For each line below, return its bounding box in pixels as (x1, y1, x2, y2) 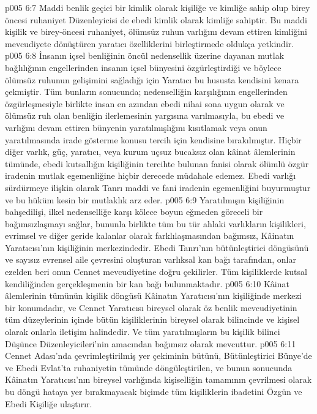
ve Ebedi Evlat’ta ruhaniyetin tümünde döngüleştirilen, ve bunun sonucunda (5, 361, 293, 374)
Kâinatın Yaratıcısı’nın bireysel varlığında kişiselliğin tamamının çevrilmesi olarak (5, 373, 312, 386)
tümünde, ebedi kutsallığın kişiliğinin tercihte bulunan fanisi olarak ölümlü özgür (5, 157, 309, 170)
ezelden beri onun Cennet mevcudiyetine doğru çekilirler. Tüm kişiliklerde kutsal (5, 265, 307, 278)
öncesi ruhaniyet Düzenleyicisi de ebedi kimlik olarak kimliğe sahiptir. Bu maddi (5, 13, 307, 26)
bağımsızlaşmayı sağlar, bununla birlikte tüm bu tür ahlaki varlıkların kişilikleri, (5, 217, 306, 230)
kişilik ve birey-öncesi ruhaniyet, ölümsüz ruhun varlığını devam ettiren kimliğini (5, 25, 307, 38)
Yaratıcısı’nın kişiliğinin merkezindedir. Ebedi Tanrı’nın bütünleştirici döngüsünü (5, 241, 309, 254)
